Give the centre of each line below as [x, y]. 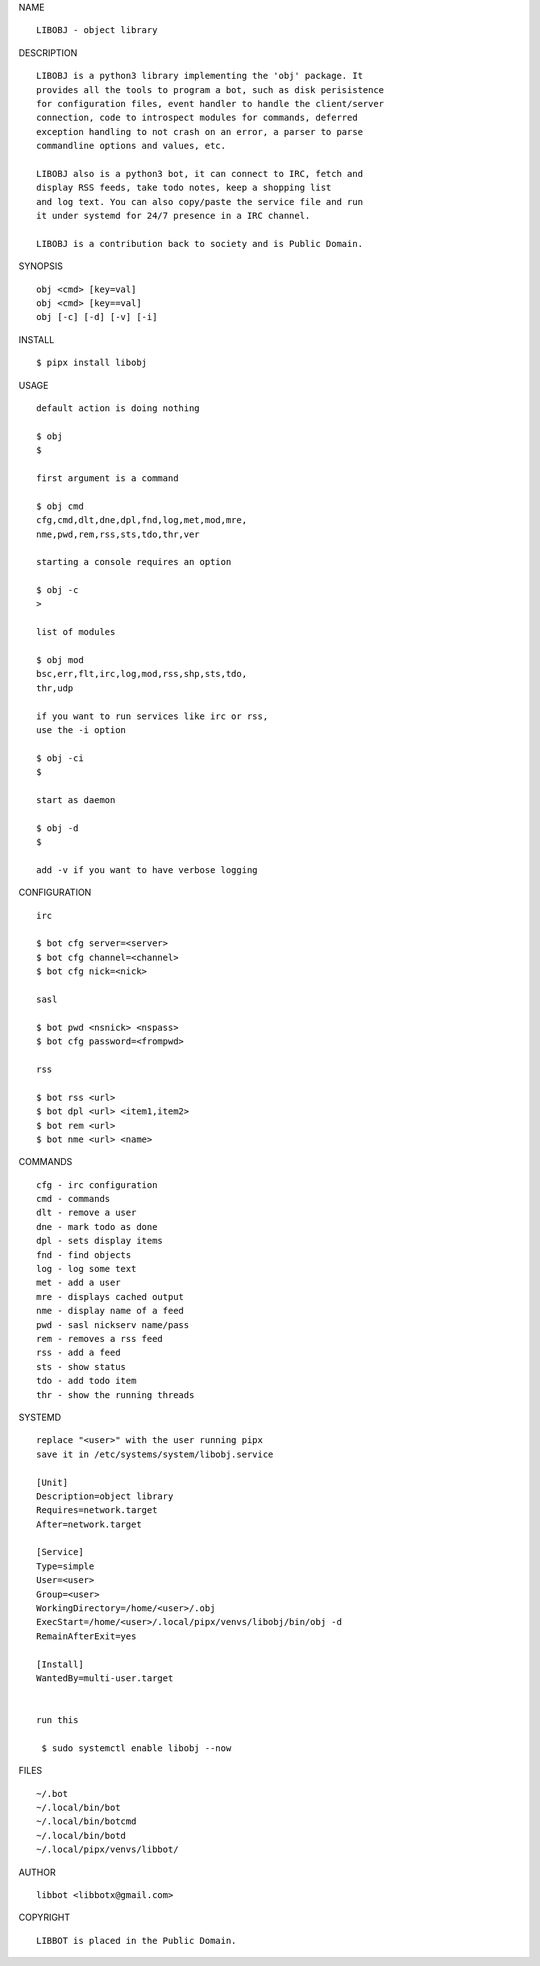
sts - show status [81, 1366]
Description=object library [105, 1496]
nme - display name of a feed [110, 1311]
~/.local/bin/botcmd [86, 1821]
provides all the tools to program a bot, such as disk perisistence [210, 89]
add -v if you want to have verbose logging [147, 869]
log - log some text [86, 1269]
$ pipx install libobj [92, 363]
